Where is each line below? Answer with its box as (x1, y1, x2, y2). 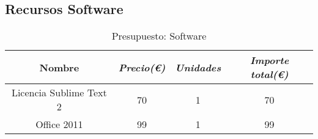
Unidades (175, 60, 221, 74)
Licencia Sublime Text (11, 85, 107, 100)
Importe (250, 53, 289, 68)
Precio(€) (118, 60, 166, 74)
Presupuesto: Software (111, 29, 207, 43)
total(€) (250, 67, 289, 82)
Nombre (39, 60, 79, 74)
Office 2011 (35, 117, 83, 132)
